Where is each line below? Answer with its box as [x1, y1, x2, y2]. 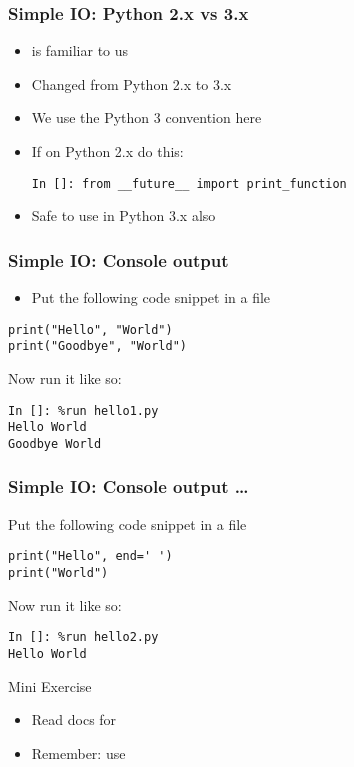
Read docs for [31, 709, 117, 730]
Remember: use [31, 742, 126, 763]
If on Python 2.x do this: [31, 141, 184, 161]
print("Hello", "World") [8, 322, 173, 337]
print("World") [8, 566, 109, 580]
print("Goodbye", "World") [8, 339, 187, 354]
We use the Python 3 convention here [31, 107, 262, 128]
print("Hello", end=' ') [8, 549, 173, 564]
